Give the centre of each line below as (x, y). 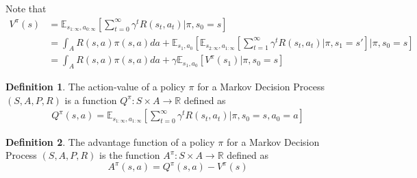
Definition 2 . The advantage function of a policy (110, 141)
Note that (26, 8)
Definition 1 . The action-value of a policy (96, 87)
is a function (91, 100)
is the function (130, 155)
